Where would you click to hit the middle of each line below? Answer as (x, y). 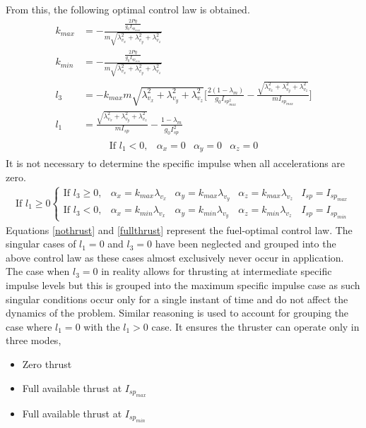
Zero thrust (47, 363)
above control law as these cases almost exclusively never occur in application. (175, 257)
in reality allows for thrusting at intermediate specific (217, 271)
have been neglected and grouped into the (246, 244)
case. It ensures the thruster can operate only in (255, 326)
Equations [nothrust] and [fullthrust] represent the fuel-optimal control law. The (179, 230)
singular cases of (41, 244)
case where (29, 326)
